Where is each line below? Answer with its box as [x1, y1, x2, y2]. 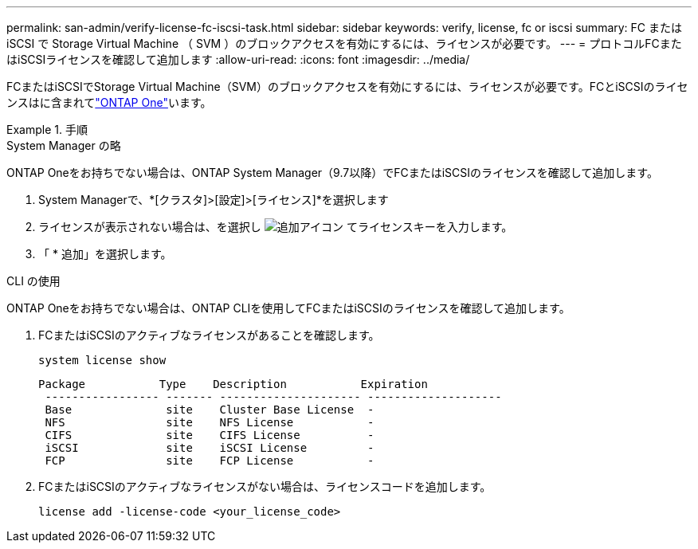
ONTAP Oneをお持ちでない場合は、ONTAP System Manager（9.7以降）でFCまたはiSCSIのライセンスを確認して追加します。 [6, 166, 658, 179]
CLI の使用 [6, 274, 61, 288]
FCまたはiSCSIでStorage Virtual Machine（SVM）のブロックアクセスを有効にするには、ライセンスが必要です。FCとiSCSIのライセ [6, 80, 688, 93]
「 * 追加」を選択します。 [38, 247, 172, 261]
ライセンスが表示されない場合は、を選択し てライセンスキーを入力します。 [38, 220, 513, 233]
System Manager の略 [6, 139, 121, 152]
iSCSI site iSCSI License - [45, 441, 374, 454]
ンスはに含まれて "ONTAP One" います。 [6, 96, 212, 109]
